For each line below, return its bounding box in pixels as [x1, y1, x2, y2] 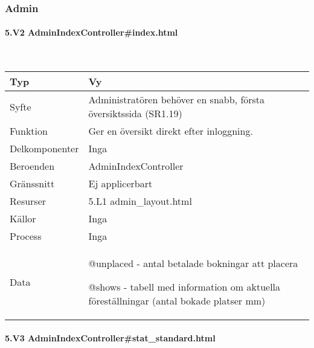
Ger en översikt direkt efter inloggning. [88, 124, 253, 138]
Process [10, 229, 42, 243]
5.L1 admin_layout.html [88, 194, 192, 208]
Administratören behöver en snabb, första [88, 92, 265, 107]
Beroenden [10, 159, 55, 173]
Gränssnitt [10, 176, 55, 191]
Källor [10, 211, 36, 226]
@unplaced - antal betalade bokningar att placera [88, 256, 298, 271]
